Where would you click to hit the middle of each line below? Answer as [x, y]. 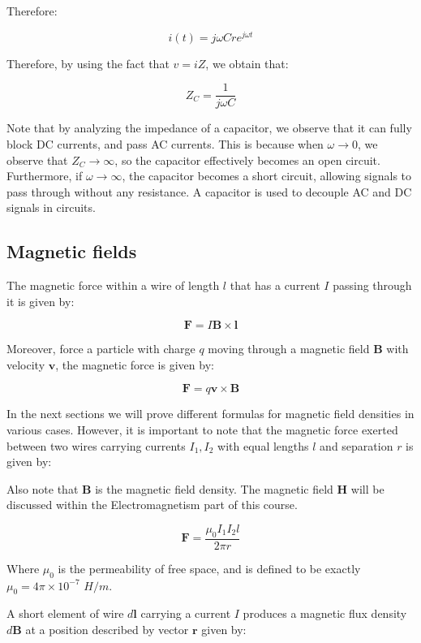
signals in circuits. [51, 207]
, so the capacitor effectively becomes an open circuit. [247, 160]
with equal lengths [263, 445]
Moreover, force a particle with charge [101, 349]
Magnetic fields [72, 251]
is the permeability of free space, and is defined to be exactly [209, 568]
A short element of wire [65, 613]
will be [367, 488]
